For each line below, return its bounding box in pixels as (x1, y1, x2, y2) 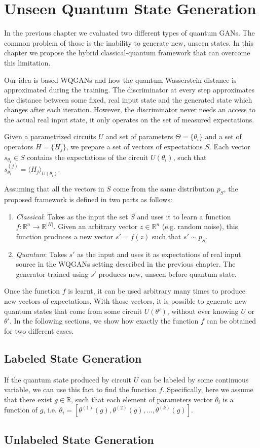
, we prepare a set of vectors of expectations (66, 141, 203, 152)
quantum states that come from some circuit (4, 305, 142, 316)
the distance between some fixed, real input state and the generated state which (4, 94, 252, 105)
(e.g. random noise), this (162, 221, 238, 232)
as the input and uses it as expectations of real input (77, 248, 241, 259)
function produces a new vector (16, 231, 114, 241)
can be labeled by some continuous (140, 374, 249, 385)
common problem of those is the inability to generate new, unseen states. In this (4, 37, 254, 48)
